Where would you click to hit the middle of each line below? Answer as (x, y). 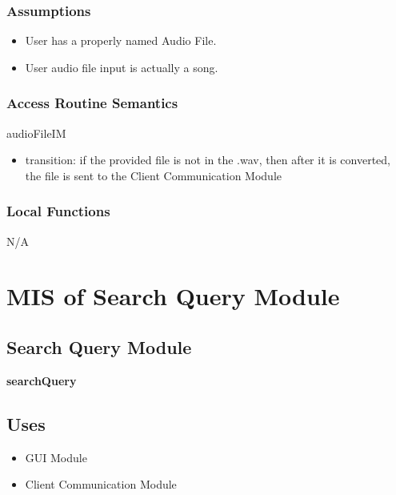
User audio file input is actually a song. (122, 67)
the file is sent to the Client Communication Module (153, 175)
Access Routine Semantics (92, 103)
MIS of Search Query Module (173, 296)
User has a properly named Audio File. (121, 40)
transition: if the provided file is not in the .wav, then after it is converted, (208, 160)
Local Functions (58, 211)
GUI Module (56, 457)
